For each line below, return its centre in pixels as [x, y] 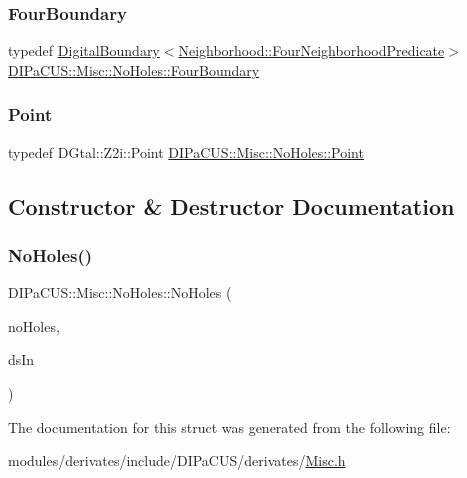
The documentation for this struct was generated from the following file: [229, 426]
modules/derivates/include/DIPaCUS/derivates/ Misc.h [177, 460]
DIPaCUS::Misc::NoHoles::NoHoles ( [120, 292]
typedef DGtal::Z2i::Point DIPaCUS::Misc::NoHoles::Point [186, 151]
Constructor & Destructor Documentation [231, 205]
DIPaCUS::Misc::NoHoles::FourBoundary [134, 69]
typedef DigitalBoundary [84, 50]
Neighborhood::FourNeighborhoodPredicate [311, 50]
